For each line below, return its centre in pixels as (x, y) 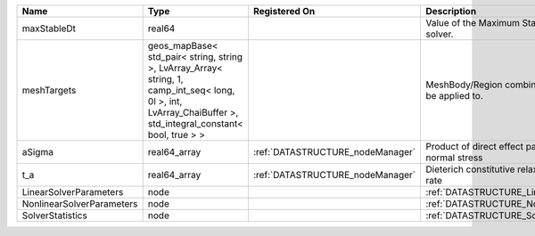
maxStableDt (49, 28)
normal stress (454, 158)
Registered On (284, 11)
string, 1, (165, 79)
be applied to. (454, 96)
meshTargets (49, 90)
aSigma (37, 152)
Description (451, 11)
